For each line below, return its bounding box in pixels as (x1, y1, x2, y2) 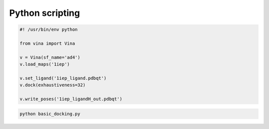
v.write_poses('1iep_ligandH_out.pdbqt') (19, 96, 123, 102)
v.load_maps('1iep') (19, 62, 70, 67)
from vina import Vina (19, 40, 75, 46)
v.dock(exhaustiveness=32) (19, 82, 86, 88)
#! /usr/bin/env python (19, 27, 78, 32)
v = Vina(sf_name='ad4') (19, 55, 81, 60)
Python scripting (9, 7, 80, 18)
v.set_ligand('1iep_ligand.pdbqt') (19, 75, 107, 81)
